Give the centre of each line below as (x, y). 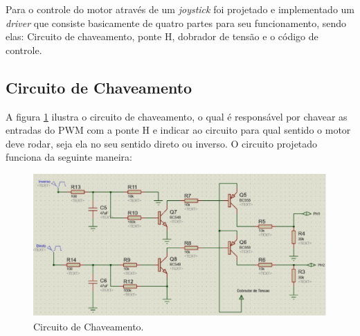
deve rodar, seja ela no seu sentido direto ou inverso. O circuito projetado (162, 143)
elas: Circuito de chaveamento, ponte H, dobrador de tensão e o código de (162, 36)
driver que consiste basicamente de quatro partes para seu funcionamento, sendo (176, 23)
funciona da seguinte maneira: (69, 157)
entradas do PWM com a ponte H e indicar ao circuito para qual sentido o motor (178, 130)
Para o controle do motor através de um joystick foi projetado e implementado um (180, 9)
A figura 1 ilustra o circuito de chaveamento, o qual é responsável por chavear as (177, 116)
